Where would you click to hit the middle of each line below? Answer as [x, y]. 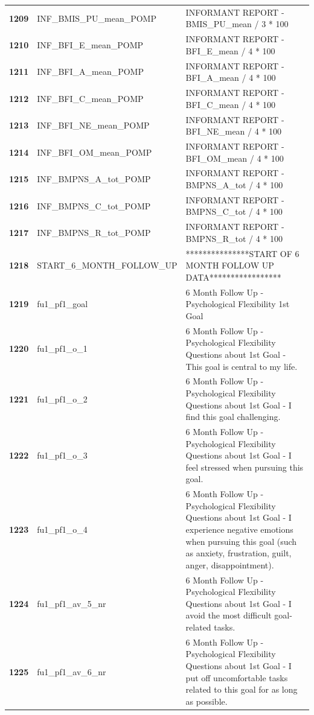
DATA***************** [233, 277]
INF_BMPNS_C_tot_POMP [94, 205]
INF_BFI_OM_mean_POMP [95, 152]
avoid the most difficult [229, 615]
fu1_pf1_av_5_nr [72, 603]
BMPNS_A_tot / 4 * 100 [234, 184]
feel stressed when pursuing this [245, 467]
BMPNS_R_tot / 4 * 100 [234, 238]
